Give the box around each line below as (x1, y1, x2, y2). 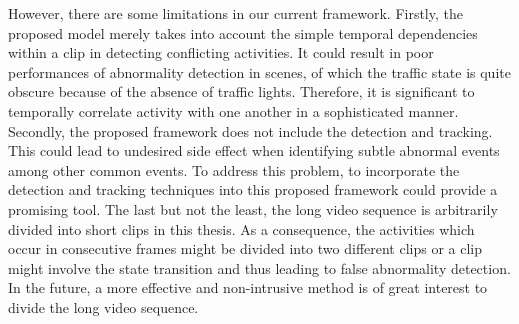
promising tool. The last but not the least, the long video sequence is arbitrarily (8, 198, 498, 219)
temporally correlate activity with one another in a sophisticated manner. (8, 100, 459, 121)
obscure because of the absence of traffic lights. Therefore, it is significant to (8, 81, 475, 102)
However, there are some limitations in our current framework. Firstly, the (8, 3, 463, 23)
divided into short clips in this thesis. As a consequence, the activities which (8, 218, 475, 239)
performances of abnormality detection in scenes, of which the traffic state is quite (8, 61, 511, 82)
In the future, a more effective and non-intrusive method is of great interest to (8, 277, 488, 298)
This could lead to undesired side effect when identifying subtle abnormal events (8, 140, 500, 161)
